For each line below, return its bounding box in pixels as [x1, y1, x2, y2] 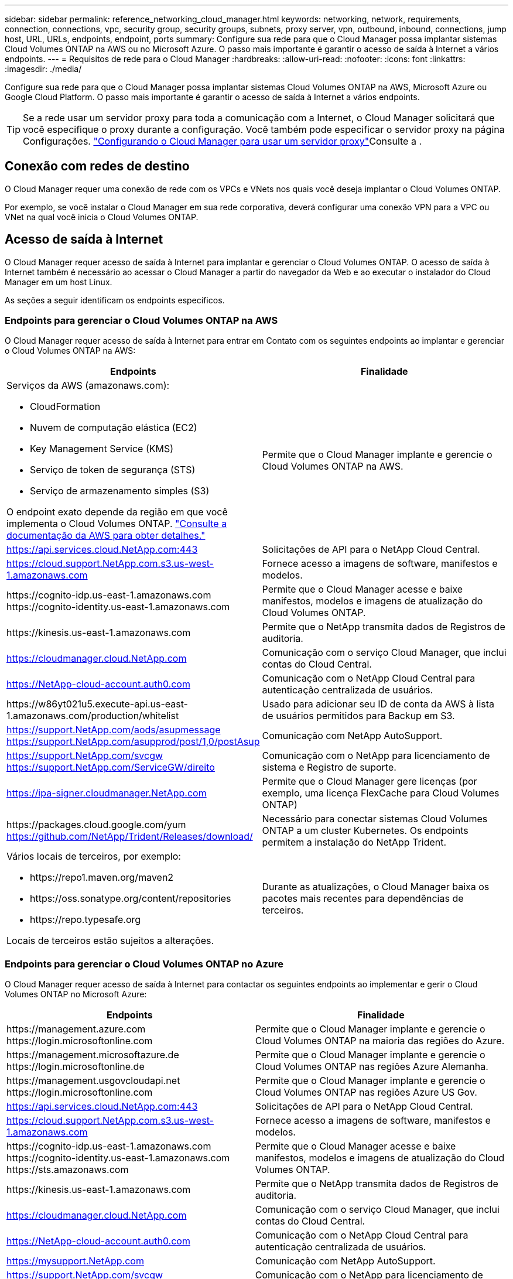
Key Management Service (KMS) [30, 443, 174, 455]
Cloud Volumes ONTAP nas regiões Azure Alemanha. [255, 1061, 488, 1073]
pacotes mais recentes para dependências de [262, 892, 464, 905]
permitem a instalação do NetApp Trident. [262, 836, 447, 849]
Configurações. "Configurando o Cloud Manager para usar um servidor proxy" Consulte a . [23, 135, 422, 147]
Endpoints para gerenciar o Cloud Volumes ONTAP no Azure [5, 957, 283, 970]
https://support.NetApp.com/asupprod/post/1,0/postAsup [6, 736, 260, 748]
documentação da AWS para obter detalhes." [6, 529, 206, 542]
